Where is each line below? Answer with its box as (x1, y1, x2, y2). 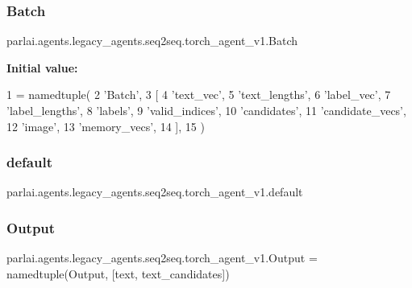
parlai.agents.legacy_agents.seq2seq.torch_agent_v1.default (6, 183, 303, 200)
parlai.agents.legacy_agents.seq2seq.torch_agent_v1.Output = (6, 249, 318, 266)
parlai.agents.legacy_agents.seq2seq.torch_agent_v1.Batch (6, 32, 298, 49)
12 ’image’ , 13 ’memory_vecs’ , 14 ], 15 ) (6, 117, 205, 134)
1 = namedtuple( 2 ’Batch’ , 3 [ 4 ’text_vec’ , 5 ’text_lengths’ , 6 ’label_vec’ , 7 (6, 86, 391, 103)
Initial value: (6, 59, 78, 76)
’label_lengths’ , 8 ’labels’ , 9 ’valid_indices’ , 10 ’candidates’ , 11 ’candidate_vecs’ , (6, 102, 406, 118)
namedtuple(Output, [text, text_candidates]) (6, 265, 230, 282)
